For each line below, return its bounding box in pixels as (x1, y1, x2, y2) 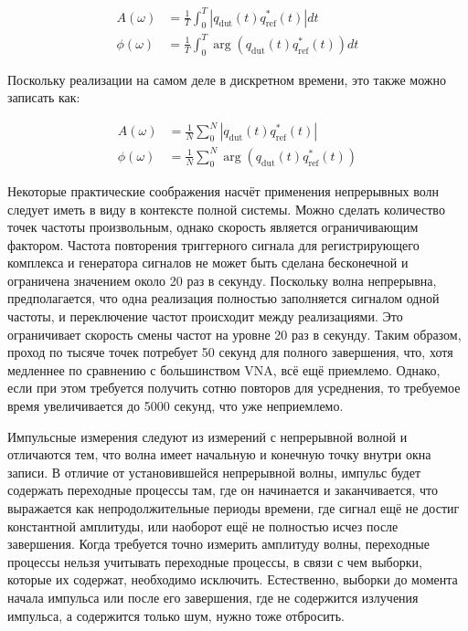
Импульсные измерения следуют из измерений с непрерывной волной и (7, 426, 408, 446)
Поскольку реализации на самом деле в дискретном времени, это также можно (7, 69, 446, 89)
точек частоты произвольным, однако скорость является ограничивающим (7, 217, 419, 237)
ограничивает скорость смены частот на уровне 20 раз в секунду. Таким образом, (7, 324, 462, 343)
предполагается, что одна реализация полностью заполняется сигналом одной (7, 289, 440, 308)
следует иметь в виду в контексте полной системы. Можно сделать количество (7, 199, 445, 218)
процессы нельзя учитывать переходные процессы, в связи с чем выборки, (7, 552, 422, 571)
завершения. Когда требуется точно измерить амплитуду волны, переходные (7, 534, 430, 553)
